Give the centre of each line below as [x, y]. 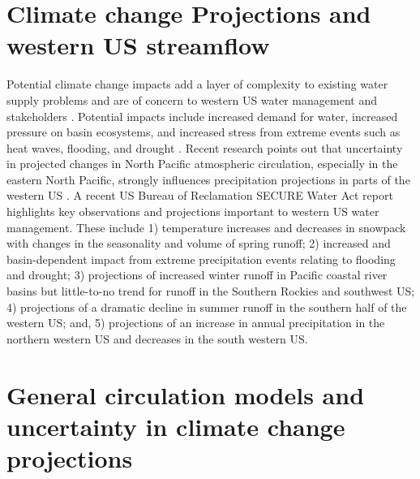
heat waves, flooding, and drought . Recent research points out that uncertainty [205, 147]
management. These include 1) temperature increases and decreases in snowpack [206, 227]
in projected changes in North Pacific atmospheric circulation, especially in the [202, 164]
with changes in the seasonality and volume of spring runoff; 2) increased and [199, 243]
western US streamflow [138, 45]
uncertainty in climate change [176, 426]
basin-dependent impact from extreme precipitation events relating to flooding [201, 259]
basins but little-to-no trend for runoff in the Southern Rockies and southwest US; [211, 291]
